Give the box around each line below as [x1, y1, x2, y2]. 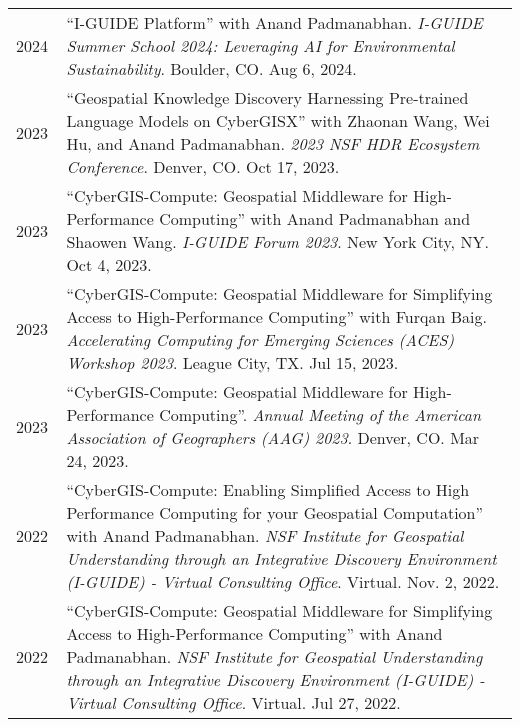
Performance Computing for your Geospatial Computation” [66, 501, 484, 524]
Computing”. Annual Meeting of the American [159, 403, 481, 426]
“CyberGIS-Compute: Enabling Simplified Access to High [66, 478, 470, 501]
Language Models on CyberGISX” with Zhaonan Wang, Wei [66, 109, 490, 132]
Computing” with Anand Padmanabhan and [159, 207, 471, 230]
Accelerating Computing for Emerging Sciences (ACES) [66, 328, 454, 351]
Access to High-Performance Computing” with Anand [66, 622, 443, 645]
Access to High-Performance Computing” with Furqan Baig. [66, 305, 487, 328]
